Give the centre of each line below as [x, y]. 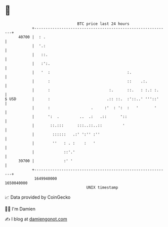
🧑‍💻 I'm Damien [20, 209]
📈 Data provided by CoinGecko [38, 197]
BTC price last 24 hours [103, 24]
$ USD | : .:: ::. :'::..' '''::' [82, 99]
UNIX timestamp [102, 187]
